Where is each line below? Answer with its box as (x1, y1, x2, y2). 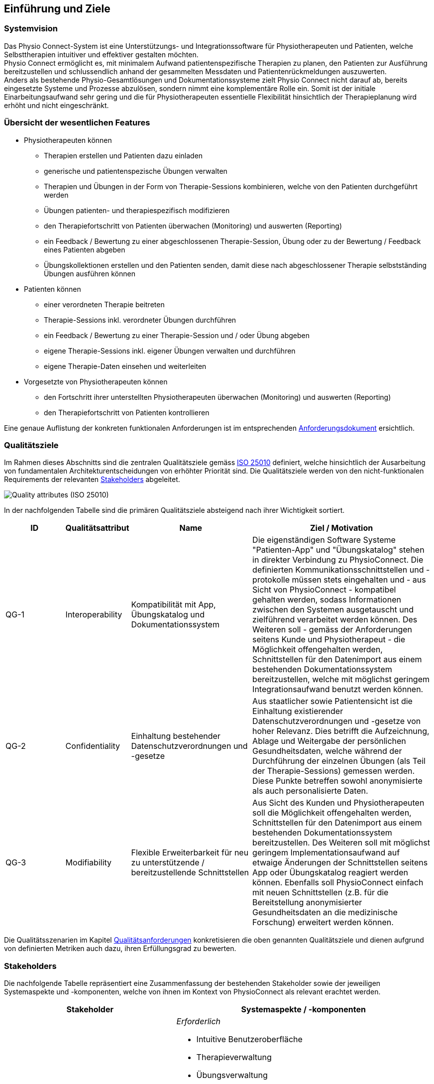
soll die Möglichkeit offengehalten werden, (252, 808, 412, 818)
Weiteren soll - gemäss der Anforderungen (252, 624, 412, 635)
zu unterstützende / (131, 857, 205, 868)
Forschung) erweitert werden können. (252, 917, 394, 928)
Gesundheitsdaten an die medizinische (252, 907, 398, 918)
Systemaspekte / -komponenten (241, 1004, 366, 1015)
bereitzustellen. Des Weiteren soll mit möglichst (252, 838, 430, 848)
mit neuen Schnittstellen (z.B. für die (252, 887, 389, 898)
